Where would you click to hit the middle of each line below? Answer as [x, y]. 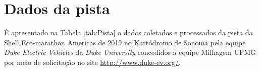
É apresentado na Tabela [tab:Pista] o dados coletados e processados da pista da [128, 32]
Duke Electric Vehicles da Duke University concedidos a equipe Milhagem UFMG [130, 52]
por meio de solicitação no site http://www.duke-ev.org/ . [92, 62]
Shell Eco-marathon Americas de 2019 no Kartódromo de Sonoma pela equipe [125, 42]
